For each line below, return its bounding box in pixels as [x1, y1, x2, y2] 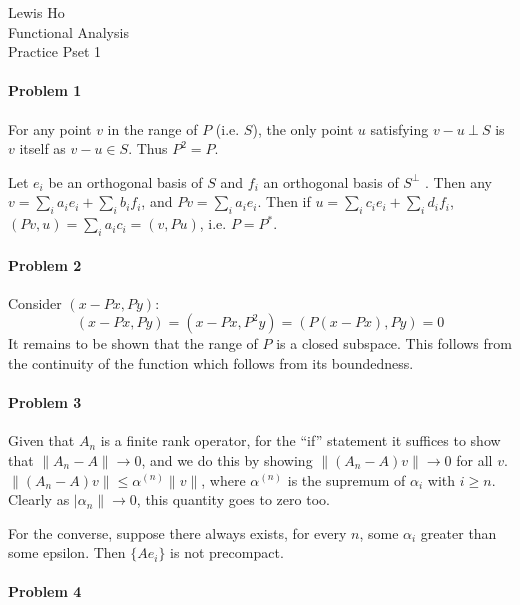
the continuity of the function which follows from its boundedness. [8, 352, 414, 373]
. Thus [128, 138, 168, 159]
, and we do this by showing [141, 449, 313, 470]
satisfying [370, 118, 429, 139]
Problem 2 [8, 254, 82, 275]
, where [201, 469, 246, 490]
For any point [8, 118, 92, 139]
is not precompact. [170, 542, 284, 563]
